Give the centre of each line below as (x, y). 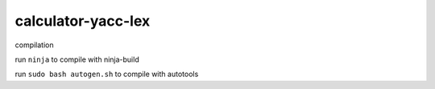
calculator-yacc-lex (83, 21)
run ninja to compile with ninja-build (77, 59)
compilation (34, 45)
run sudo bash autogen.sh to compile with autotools (107, 74)
